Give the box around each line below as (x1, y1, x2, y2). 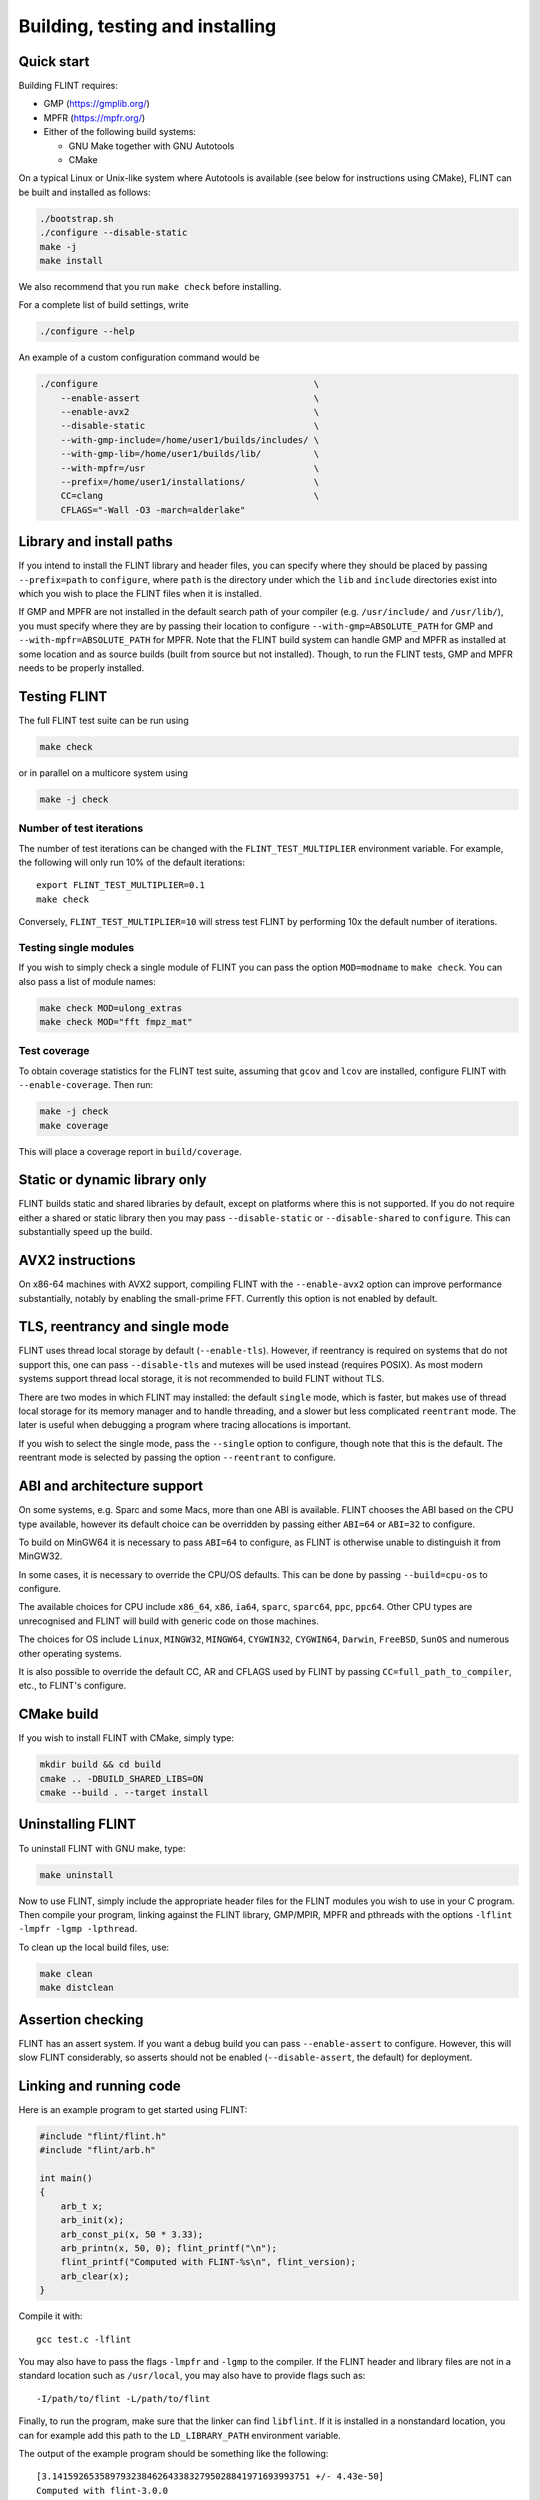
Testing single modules (18, 940, 135, 954)
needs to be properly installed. (18, 662, 145, 674)
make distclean (39, 1982, 114, 1994)
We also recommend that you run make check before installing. (18, 280, 282, 292)
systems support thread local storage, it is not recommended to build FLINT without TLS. (18, 1373, 385, 1385)
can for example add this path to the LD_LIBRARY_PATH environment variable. (18, 2429, 342, 2441)
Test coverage (18, 1044, 90, 1058)
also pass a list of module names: (18, 975, 157, 987)
